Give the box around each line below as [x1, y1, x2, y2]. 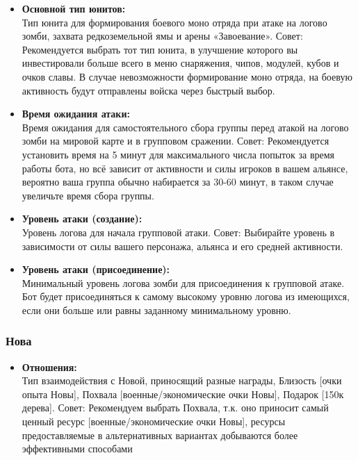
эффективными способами [22, 441, 133, 456]
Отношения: [22, 359, 77, 374]
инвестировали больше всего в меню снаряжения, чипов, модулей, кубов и [22, 56, 339, 70]
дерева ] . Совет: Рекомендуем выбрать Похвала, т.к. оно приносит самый [22, 400, 329, 415]
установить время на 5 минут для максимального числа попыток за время [22, 147, 335, 161]
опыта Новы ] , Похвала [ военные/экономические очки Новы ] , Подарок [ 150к [22, 386, 344, 401]
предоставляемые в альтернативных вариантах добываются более [22, 427, 298, 442]
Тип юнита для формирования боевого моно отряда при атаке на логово [22, 15, 327, 29]
